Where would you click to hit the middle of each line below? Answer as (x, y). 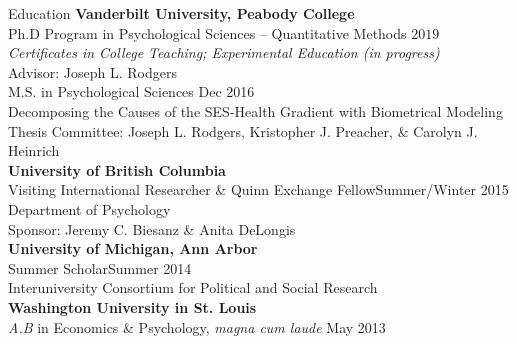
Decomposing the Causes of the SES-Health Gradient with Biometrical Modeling (255, 110)
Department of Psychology (89, 208)
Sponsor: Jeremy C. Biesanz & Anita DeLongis (152, 228)
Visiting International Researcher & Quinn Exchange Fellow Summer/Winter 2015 (258, 189)
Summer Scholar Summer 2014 (100, 267)
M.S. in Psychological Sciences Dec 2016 (131, 91)
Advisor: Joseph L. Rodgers (92, 71)
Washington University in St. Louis (132, 306)
